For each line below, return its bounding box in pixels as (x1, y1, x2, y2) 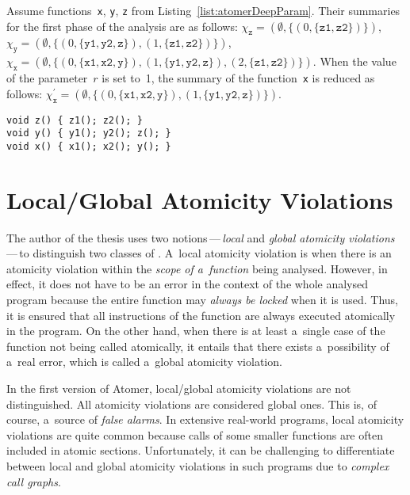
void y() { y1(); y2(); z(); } (6, 128, 171, 139)
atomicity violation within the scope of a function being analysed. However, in (6, 260, 388, 276)
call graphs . (6, 473, 61, 489)
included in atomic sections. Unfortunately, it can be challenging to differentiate (6, 442, 395, 459)
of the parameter (6, 70, 88, 86)
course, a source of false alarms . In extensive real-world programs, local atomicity (6, 411, 404, 428)
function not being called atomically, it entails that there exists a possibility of (6, 337, 389, 354)
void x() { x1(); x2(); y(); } (6, 140, 171, 152)
